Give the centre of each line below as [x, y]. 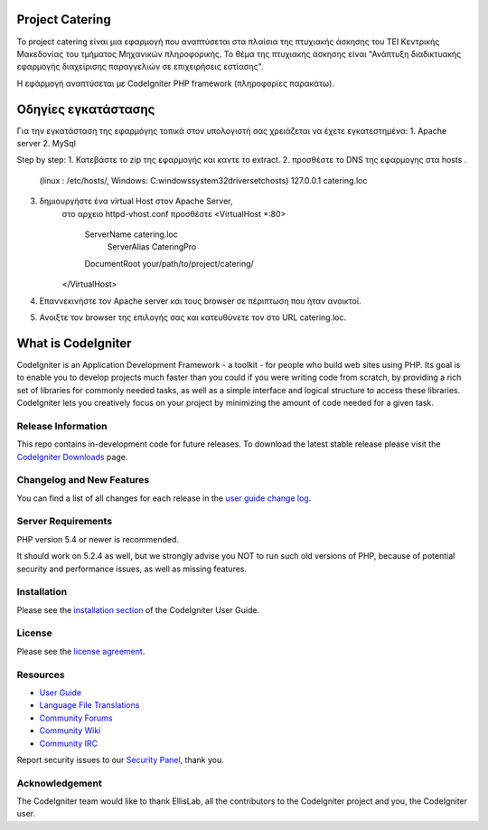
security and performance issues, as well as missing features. [132, 569]
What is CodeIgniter [74, 343]
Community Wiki [70, 731]
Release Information [62, 426]
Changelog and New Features [83, 480]
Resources [41, 674]
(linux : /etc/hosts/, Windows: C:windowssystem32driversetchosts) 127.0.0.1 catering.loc [203, 180]
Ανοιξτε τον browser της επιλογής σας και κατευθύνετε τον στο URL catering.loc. [193, 317]
